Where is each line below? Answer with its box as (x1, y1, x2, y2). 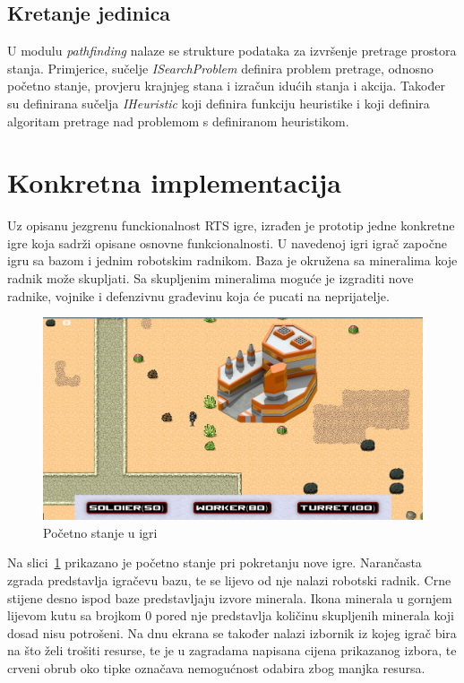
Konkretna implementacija (7, 164, 341, 201)
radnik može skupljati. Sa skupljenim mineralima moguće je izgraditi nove (7, 269, 414, 288)
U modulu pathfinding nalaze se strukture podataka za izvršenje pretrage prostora (7, 41, 457, 60)
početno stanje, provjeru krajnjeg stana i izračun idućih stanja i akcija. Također (7, 76, 445, 95)
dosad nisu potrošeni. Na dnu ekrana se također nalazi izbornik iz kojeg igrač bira (7, 623, 457, 642)
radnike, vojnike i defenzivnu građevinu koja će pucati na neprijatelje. (7, 286, 390, 305)
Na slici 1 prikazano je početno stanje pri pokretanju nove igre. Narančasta (7, 553, 422, 572)
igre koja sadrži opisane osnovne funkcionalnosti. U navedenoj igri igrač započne (7, 233, 447, 252)
